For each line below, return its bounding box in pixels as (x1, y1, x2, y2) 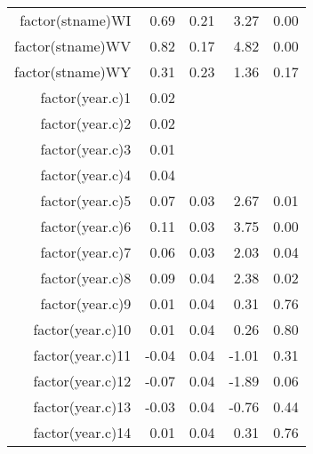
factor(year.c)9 (40, 293, 132, 314)
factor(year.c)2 (40, 113, 132, 133)
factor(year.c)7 (40, 242, 132, 262)
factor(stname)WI (20, 10, 132, 30)
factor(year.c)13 (33, 396, 132, 417)
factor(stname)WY (14, 61, 132, 82)
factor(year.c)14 (33, 422, 132, 442)
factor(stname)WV (14, 36, 132, 56)
